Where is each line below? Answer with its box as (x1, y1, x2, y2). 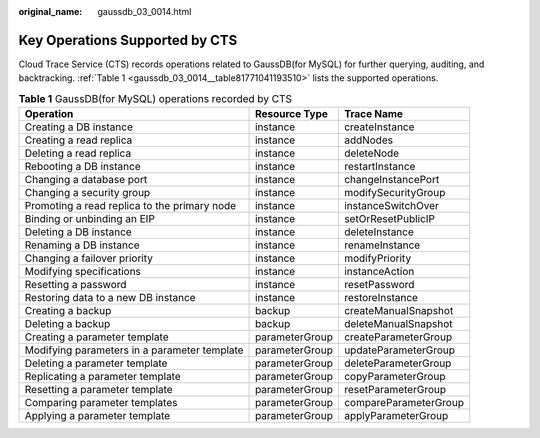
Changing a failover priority (24, 251, 154, 265)
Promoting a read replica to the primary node (24, 199, 237, 213)
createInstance (343, 120, 415, 134)
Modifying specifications (24, 265, 142, 279)
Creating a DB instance (24, 120, 134, 134)
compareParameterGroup (343, 396, 465, 410)
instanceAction (343, 265, 415, 279)
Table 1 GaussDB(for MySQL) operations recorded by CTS (18, 91, 293, 105)
